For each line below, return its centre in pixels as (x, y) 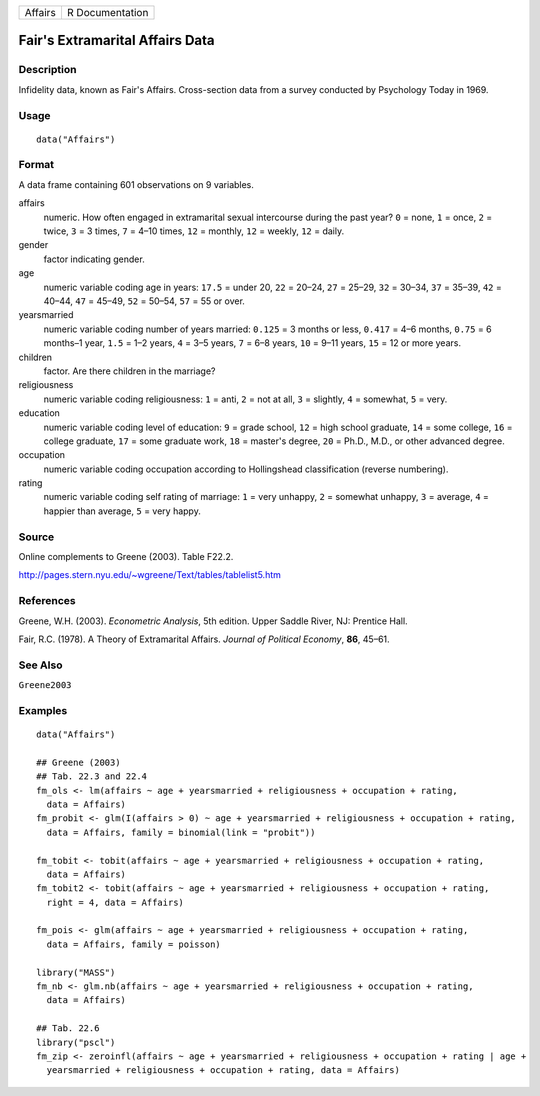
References (47, 601)
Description (47, 70)
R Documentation (107, 12)
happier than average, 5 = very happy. (122, 511)
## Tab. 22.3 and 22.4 (92, 776)
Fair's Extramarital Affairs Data (116, 40)
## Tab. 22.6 (68, 1028)
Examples (43, 710)
